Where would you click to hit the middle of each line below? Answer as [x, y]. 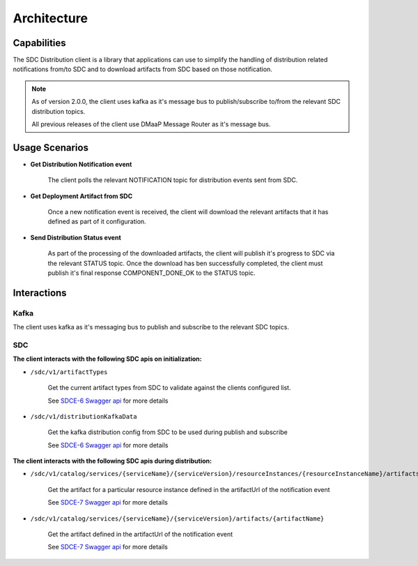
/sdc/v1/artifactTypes [69, 372]
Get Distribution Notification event [81, 164]
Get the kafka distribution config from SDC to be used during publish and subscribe [168, 432]
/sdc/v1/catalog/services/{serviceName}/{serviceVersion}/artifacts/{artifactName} [177, 519]
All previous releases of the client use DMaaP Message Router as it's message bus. [151, 124]
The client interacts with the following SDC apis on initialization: [107, 359]
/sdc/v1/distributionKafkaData [84, 416]
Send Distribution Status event [76, 237]
